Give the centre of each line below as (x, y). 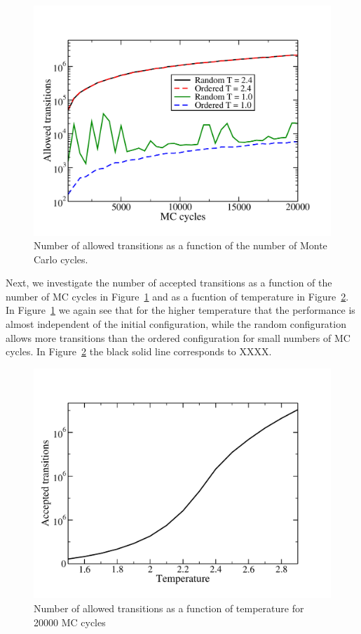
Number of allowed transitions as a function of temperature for (169, 608)
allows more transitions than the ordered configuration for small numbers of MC (178, 337)
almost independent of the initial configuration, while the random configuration (176, 324)
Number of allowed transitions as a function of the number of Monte (180, 245)
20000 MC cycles (70, 622)
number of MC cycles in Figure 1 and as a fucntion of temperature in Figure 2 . (177, 296)
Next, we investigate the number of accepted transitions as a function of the (169, 283)
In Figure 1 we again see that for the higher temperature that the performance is (180, 310)
